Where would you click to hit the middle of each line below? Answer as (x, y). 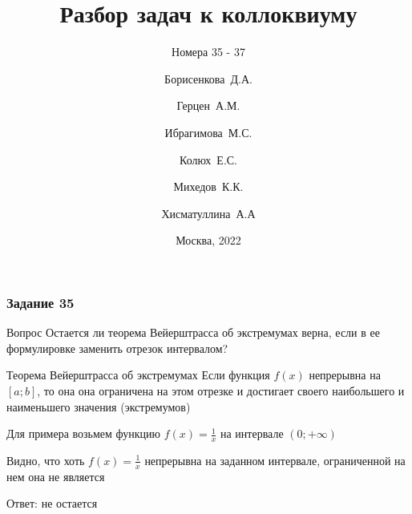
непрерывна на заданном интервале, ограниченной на (275, 460)
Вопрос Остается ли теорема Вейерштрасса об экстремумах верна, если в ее (193, 332)
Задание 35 (40, 302)
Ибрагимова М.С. (208, 132)
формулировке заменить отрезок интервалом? (117, 348)
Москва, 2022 (208, 240)
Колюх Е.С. (208, 159)
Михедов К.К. (208, 186)
